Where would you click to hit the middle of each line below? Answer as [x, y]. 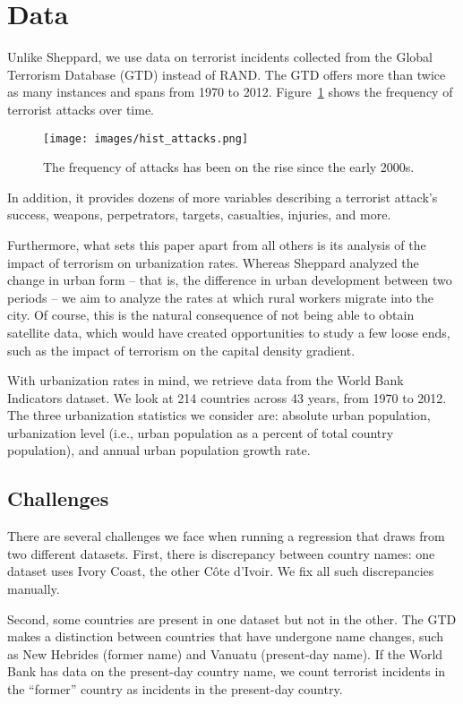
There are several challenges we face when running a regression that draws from [226, 536]
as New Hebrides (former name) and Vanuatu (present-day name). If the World [225, 653]
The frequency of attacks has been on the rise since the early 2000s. [229, 167]
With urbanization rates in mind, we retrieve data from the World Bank [206, 380]
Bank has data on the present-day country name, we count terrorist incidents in [227, 671]
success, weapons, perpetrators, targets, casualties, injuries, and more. [199, 215]
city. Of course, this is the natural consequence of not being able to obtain [211, 315]
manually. [34, 589]
